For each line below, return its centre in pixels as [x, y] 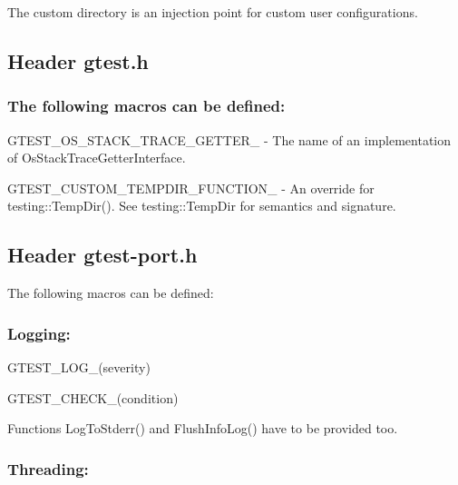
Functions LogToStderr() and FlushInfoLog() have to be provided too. [203, 428]
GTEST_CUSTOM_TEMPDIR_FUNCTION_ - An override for [191, 188]
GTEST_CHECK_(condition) [93, 397]
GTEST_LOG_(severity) [79, 366]
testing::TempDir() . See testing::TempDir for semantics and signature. [202, 206]
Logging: [39, 333]
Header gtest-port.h [102, 255]
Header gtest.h [78, 60]
